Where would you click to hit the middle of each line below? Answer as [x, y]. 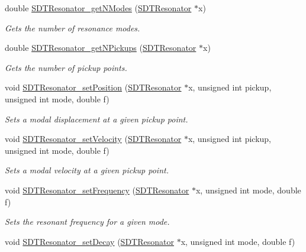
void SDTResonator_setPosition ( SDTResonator [93, 87]
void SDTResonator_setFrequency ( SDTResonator [97, 190]
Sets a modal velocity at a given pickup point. [87, 170]
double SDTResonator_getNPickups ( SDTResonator [101, 48]
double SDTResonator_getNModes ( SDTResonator [98, 8]
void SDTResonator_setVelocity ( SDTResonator [93, 139]
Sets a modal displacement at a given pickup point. [96, 119]
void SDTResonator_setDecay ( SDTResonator [89, 241]
